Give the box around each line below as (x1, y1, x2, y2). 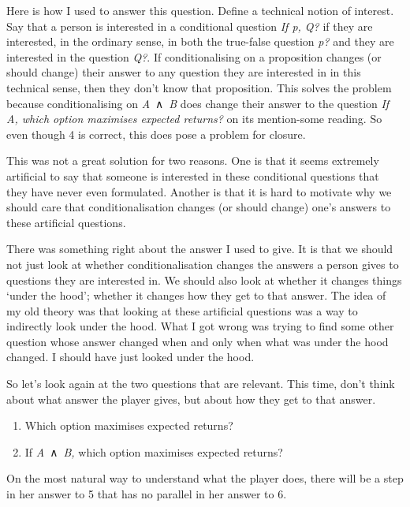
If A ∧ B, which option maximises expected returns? (24, 443, 283, 460)
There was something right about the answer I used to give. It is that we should (6, 240, 393, 257)
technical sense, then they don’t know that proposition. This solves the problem (6, 79, 392, 95)
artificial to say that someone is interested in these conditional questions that (6, 167, 379, 184)
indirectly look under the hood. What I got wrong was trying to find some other (6, 318, 394, 334)
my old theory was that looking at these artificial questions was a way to (6, 302, 358, 319)
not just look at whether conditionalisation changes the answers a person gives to (6, 255, 399, 272)
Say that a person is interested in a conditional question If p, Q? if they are (6, 17, 373, 34)
